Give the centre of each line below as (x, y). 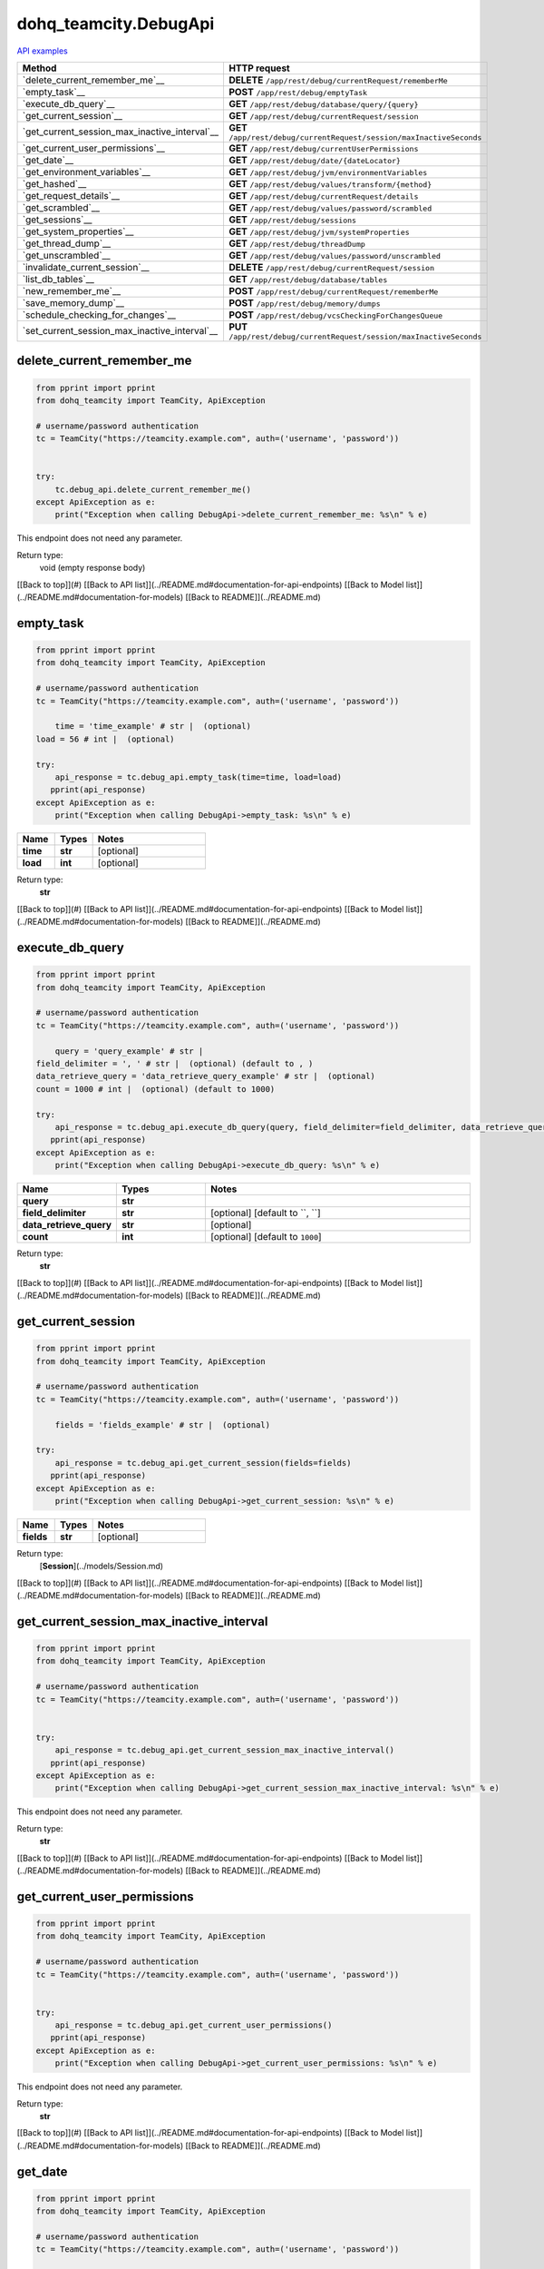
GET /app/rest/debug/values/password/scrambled (330, 207)
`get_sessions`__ (57, 220)
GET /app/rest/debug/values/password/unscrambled (335, 255)
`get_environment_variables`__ (86, 172)
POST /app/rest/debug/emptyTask (297, 92)
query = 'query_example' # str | (129, 1051)
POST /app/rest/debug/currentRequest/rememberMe (333, 290)
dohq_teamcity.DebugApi (116, 24)
